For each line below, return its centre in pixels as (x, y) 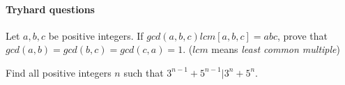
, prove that (303, 35)
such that (144, 72)
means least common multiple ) (276, 49)
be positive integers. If (96, 35)
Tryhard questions (50, 9)
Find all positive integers (59, 72)
